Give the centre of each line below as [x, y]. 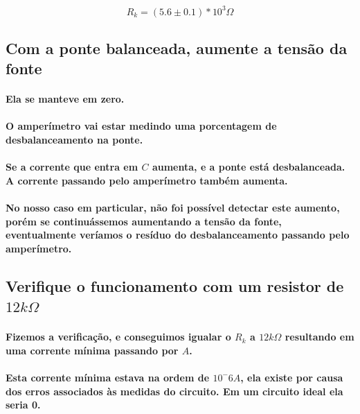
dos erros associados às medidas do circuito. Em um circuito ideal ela [174, 391]
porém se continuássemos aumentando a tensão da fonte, [144, 221]
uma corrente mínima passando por [92, 350]
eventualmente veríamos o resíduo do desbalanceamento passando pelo [178, 235]
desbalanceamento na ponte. [74, 140]
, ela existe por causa [292, 377]
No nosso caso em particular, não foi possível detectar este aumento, [173, 208]
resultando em [319, 337]
